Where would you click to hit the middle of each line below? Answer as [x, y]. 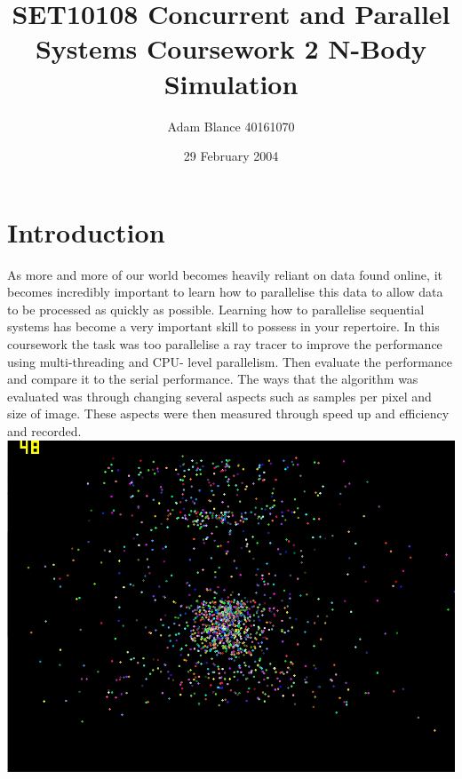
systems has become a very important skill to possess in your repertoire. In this [223, 326]
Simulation [231, 83]
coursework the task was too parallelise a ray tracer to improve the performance [225, 344]
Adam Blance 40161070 [231, 126]
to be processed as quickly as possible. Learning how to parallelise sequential [216, 309]
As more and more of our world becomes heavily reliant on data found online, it [225, 274]
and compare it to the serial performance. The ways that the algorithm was [213, 379]
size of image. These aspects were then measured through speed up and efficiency [228, 413]
